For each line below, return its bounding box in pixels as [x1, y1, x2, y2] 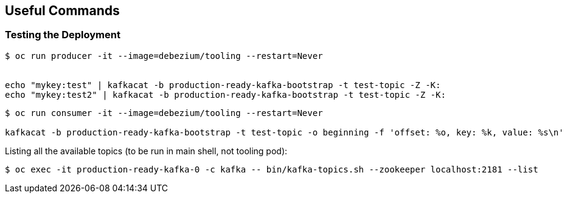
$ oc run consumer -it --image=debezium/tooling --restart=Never [5, 108, 323, 118]
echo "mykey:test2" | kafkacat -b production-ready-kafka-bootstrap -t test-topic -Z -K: [5, 89, 446, 100]
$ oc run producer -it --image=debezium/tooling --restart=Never [5, 50, 323, 61]
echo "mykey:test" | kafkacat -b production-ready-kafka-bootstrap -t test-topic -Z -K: [5, 80, 441, 90]
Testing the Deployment [5, 29, 120, 41]
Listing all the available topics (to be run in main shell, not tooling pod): [5, 145, 288, 156]
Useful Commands [5, 3, 120, 18]
